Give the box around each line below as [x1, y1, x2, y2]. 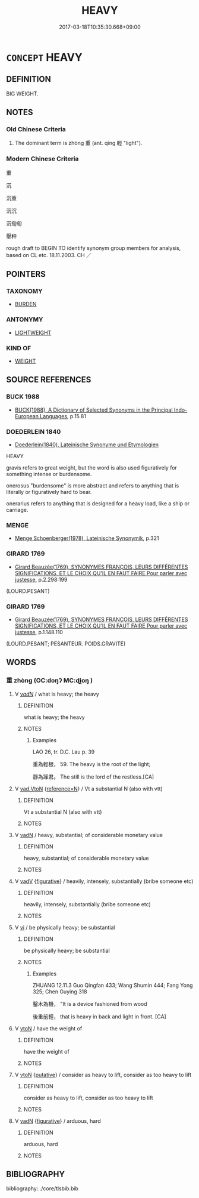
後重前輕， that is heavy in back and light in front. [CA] [32, 1012, 166, 1020]
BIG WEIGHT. [6, 90, 39, 97]
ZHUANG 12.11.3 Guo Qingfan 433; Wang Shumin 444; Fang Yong [32, 981, 193, 989]
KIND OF [6, 344, 31, 352]
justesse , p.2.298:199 [14, 576, 68, 583]
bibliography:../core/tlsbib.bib [6, 1185, 79, 1192]
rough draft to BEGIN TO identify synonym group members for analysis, [6, 244, 181, 251]
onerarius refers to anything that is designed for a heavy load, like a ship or [6, 500, 190, 507]
